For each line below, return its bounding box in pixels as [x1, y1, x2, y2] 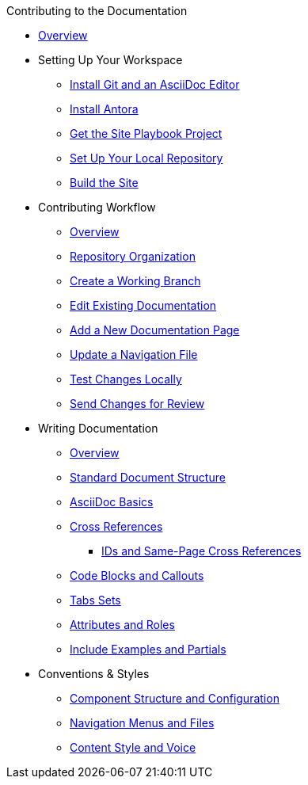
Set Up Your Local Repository [70, 151, 223, 165]
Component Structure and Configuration [70, 692, 279, 705]
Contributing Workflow [38, 200, 156, 214]
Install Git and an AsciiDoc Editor [70, 78, 240, 91]
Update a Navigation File [70, 348, 198, 361]
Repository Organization [70, 250, 196, 263]
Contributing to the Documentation [6, 4, 188, 17]
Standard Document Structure [70, 471, 226, 484]
